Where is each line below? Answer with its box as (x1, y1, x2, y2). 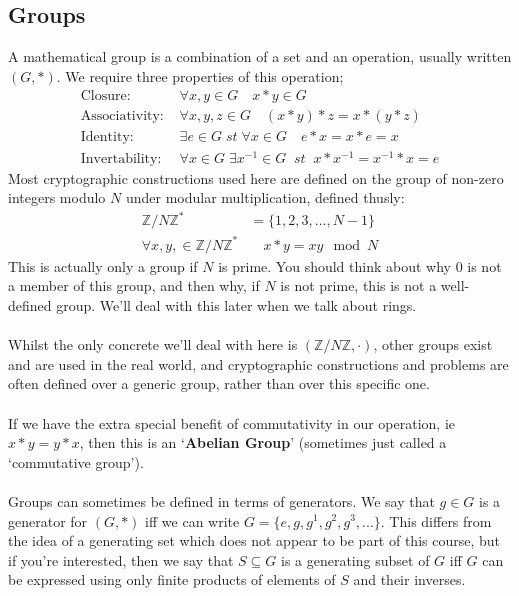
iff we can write (145, 510, 240, 531)
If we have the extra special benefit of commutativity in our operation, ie (8, 412, 456, 433)
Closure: (80, 89, 131, 104)
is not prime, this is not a (280, 275, 437, 296)
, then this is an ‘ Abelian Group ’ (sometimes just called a (79, 432, 447, 453)
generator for (8, 510, 88, 531)
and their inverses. (353, 569, 466, 590)
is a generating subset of (280, 549, 430, 570)
